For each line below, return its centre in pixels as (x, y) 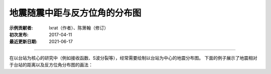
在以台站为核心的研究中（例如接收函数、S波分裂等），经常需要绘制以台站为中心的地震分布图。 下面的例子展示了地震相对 (133, 58)
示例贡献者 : (21, 28)
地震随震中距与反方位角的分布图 (75, 13)
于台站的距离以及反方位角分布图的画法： (51, 65)
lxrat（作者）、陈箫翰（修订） (79, 28)
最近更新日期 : (23, 42)
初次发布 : (19, 34)
